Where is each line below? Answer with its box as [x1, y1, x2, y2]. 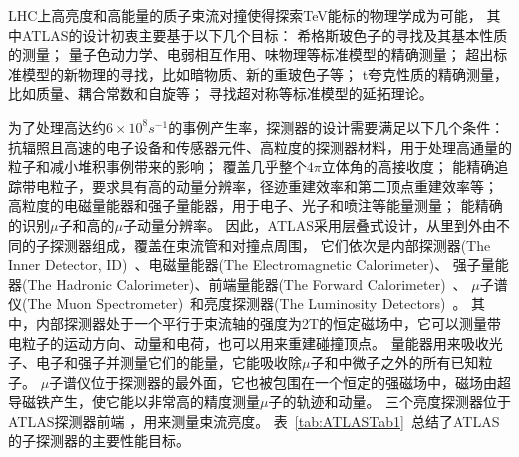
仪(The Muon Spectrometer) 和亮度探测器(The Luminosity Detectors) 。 [8, 293, 467, 314]
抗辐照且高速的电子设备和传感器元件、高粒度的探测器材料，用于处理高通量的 [8, 136, 512, 157]
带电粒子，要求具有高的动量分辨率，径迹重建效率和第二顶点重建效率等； [21, 175, 498, 196]
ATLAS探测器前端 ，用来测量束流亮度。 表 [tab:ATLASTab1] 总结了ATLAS [8, 410, 500, 431]
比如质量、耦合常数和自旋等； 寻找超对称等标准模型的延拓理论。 [8, 83, 433, 104]
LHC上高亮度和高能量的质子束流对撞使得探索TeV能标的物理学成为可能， [8, 5, 482, 25]
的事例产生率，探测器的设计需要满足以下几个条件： [168, 116, 505, 137]
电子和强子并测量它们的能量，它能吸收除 [35, 352, 302, 373]
